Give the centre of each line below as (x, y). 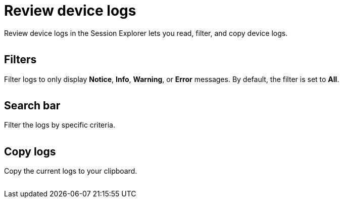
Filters (20, 60)
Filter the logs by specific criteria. (60, 125)
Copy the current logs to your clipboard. (71, 171)
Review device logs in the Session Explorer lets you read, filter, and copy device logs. (146, 33)
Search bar (32, 106)
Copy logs (30, 151)
